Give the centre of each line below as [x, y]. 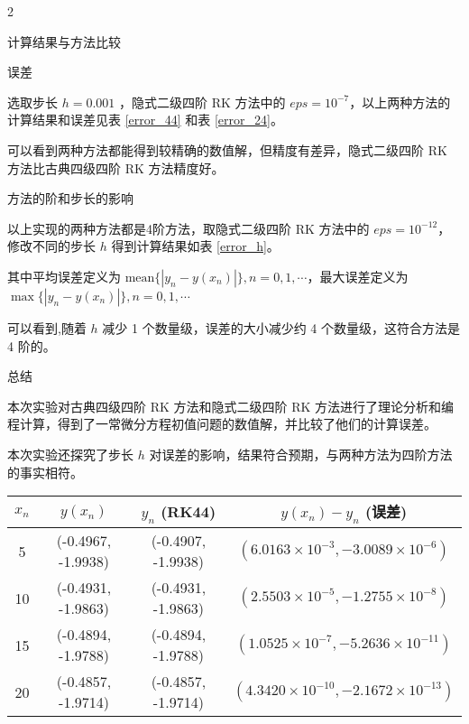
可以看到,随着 [47, 327]
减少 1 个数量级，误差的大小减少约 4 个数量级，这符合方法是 [281, 327]
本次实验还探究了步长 [70, 454]
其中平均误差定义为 [64, 276]
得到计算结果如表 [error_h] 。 [195, 246]
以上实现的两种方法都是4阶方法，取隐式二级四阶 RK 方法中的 [189, 228]
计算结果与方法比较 [64, 41]
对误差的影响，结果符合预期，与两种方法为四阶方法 [301, 454]
